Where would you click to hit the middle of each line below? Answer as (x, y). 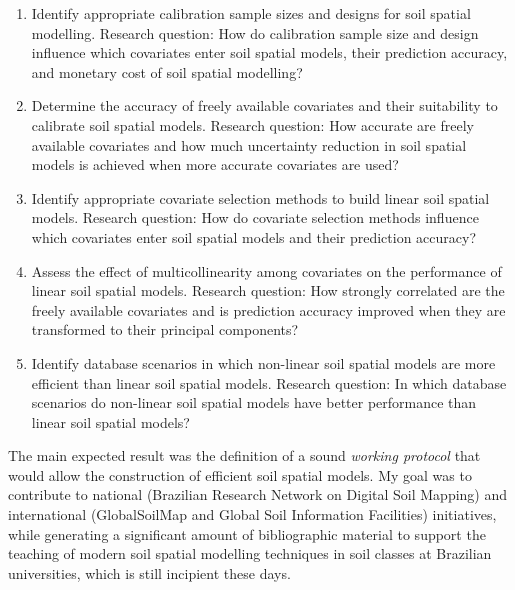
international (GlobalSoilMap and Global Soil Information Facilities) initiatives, (252, 514)
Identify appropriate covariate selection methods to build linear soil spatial (260, 197)
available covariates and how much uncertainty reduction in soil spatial (249, 144)
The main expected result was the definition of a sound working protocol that (244, 455)
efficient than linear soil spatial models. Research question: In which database (269, 382)
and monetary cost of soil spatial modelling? (167, 71)
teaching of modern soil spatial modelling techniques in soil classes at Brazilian (250, 553)
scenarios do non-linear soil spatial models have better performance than (254, 402)
